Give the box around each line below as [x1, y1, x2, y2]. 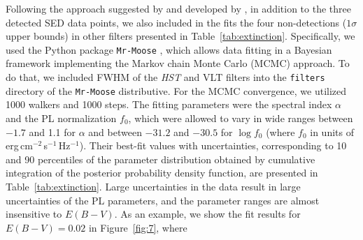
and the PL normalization [6, 110, 117, 125]
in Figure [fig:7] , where [88, 220, 187, 234]
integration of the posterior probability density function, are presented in [6, 165, 318, 180]
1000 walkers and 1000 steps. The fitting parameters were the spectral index [6, 97, 332, 112]
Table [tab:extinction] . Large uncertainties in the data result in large [6, 179, 301, 193]
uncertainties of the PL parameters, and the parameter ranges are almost [6, 193, 320, 207]
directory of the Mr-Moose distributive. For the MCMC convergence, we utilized [6, 83, 347, 98]
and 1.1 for [29, 124, 76, 139]
